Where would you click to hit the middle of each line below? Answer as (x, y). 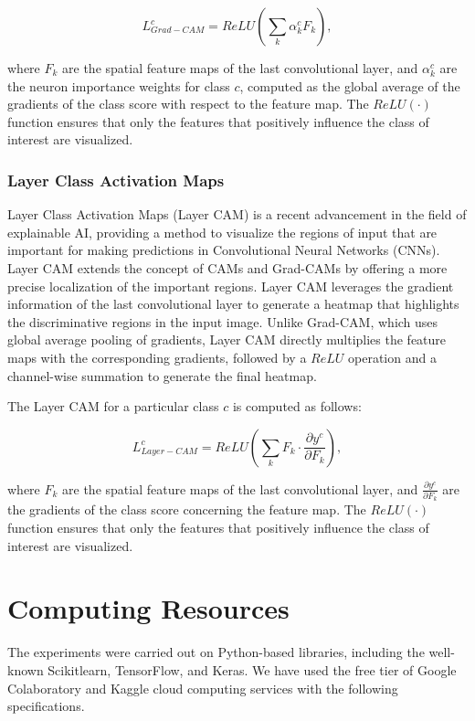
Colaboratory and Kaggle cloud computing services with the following (203, 688)
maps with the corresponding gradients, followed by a (157, 357)
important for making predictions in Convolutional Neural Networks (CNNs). (224, 250)
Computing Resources (148, 608)
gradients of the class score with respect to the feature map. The (188, 104)
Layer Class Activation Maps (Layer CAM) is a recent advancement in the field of (237, 214)
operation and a (392, 357)
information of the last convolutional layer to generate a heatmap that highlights (233, 304)
